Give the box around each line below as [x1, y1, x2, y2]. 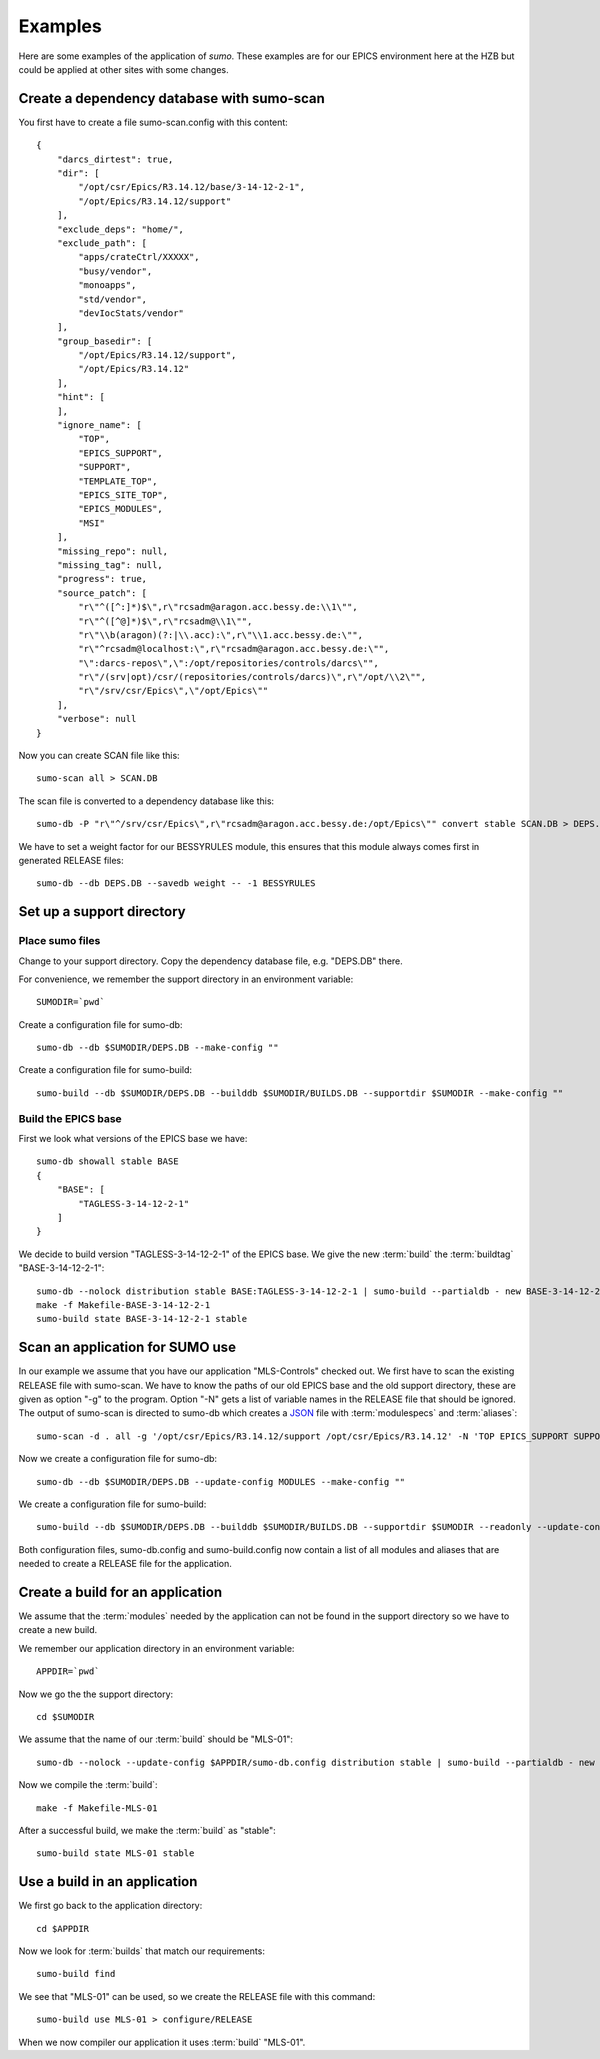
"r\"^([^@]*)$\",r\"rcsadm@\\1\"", [78, 615, 253, 627]
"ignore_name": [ [56, 420, 142, 431]
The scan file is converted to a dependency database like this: [18, 795, 275, 807]
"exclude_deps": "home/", [56, 223, 185, 235]
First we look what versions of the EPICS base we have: [18, 1133, 248, 1145]
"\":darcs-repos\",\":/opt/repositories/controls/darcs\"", [78, 657, 379, 669]
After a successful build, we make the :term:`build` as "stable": [18, 1824, 277, 1836]
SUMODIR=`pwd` [36, 996, 105, 1008]
